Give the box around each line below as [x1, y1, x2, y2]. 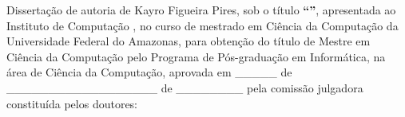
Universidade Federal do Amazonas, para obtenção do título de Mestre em [6, 33, 371, 49]
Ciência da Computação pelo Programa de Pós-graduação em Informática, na [6, 48, 386, 64]
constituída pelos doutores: [6, 95, 138, 111]
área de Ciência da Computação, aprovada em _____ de [6, 64, 292, 80]
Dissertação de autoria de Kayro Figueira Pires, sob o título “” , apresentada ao [6, 2, 396, 18]
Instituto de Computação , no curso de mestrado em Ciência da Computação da [6, 17, 399, 33]
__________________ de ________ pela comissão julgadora [6, 79, 363, 96]
